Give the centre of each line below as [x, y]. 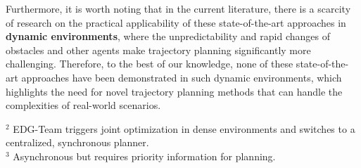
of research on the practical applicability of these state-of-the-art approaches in [176, 22]
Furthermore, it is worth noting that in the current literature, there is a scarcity [178, 8]
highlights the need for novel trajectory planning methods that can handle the [174, 91]
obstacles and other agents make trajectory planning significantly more [158, 50]
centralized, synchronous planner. [77, 142]
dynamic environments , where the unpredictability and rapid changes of [168, 36]
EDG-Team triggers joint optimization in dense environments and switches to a [184, 128]
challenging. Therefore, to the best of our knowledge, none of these [150, 64]
